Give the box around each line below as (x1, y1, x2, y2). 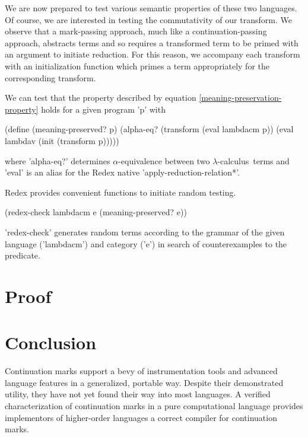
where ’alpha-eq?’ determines (5, 154, 110, 167)
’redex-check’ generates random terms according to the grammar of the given (5, 225, 285, 238)
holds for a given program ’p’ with (41, 103, 166, 115)
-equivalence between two (118, 154, 210, 167)
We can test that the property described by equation (5, 91, 196, 104)
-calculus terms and (217, 154, 290, 167)
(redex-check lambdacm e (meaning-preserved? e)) (5, 206, 187, 218)
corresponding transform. (5, 71, 96, 84)
